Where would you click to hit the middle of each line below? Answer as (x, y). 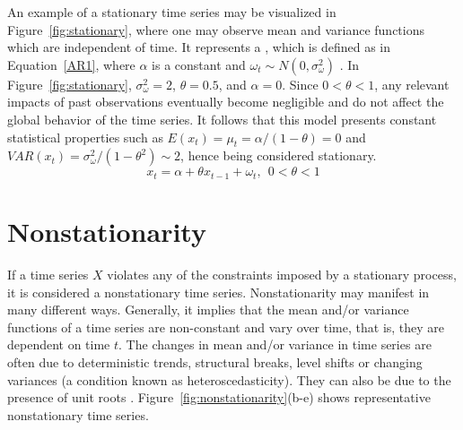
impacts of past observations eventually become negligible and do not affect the (226, 102)
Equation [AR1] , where (71, 64)
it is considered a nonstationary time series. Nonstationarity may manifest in (218, 292)
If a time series (48, 274)
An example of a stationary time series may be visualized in (172, 12)
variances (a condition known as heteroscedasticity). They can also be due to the (229, 379)
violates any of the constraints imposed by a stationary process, (282, 274)
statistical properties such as (85, 137)
